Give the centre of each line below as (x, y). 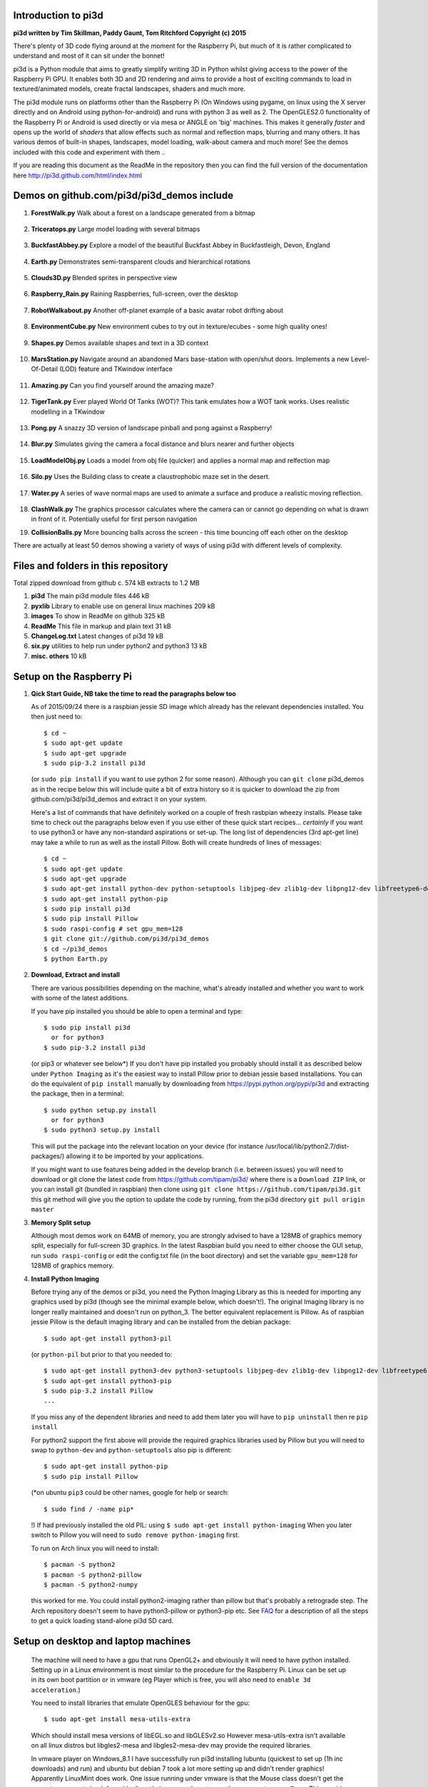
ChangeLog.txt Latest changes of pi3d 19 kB (97, 635)
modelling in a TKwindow (68, 412)
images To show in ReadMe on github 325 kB (98, 616)
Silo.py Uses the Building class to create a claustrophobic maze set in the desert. (151, 477)
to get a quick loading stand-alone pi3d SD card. (102, 1621)
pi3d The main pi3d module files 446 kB (90, 596)
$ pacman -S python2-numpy (91, 1584)
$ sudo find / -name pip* (89, 1509)
